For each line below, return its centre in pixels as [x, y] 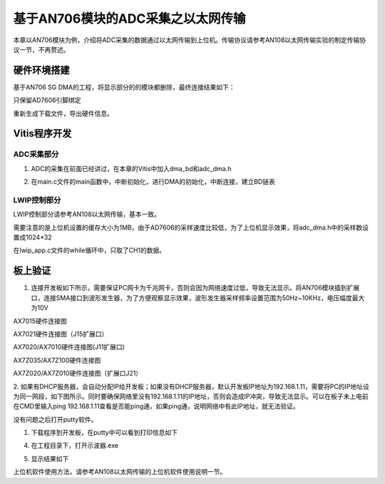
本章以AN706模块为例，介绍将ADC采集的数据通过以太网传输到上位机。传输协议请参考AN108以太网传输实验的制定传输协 [190, 40]
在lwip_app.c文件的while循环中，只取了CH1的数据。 [89, 250]
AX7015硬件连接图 [40, 321]
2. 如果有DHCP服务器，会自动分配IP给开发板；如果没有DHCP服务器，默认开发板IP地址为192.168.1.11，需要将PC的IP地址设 [191, 386]
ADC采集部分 [36, 155]
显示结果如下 [50, 458]
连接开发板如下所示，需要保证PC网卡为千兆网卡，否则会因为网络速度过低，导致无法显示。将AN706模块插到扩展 [195, 288]
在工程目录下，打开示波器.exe [75, 446]
